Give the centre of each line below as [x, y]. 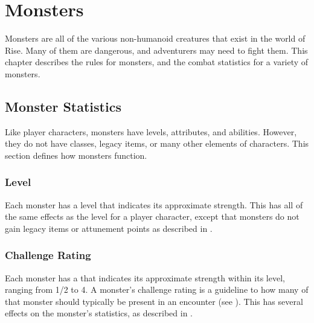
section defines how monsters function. [76, 155]
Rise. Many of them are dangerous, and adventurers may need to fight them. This [156, 50]
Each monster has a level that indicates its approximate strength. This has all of [154, 204]
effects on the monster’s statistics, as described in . [99, 313]
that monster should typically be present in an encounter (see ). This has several [154, 301]
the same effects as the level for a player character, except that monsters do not [152, 216]
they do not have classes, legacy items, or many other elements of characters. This [157, 143]
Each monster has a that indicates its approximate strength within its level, [145, 277]
